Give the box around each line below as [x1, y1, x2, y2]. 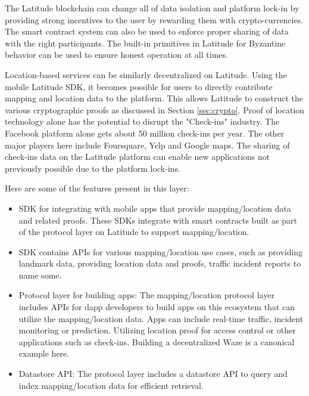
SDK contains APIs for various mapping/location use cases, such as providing [18, 245, 303, 258]
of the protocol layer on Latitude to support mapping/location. [18, 225, 249, 238]
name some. [18, 268, 62, 281]
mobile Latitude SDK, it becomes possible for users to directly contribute [5, 80, 273, 92]
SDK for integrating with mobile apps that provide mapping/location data [18, 202, 291, 214]
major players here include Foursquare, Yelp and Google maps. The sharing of [5, 138, 290, 151]
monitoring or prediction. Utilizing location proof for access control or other [18, 324, 296, 336]
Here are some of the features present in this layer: [5, 182, 189, 194]
